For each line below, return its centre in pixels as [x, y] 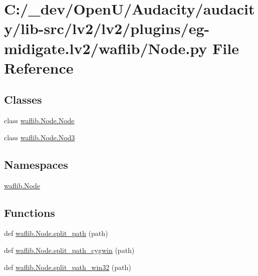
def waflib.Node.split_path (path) [56, 233]
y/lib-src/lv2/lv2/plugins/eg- [107, 28]
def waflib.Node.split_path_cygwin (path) [69, 250]
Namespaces [36, 164]
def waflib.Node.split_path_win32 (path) [68, 267]
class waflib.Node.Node [39, 120]
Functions [30, 212]
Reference [39, 67]
